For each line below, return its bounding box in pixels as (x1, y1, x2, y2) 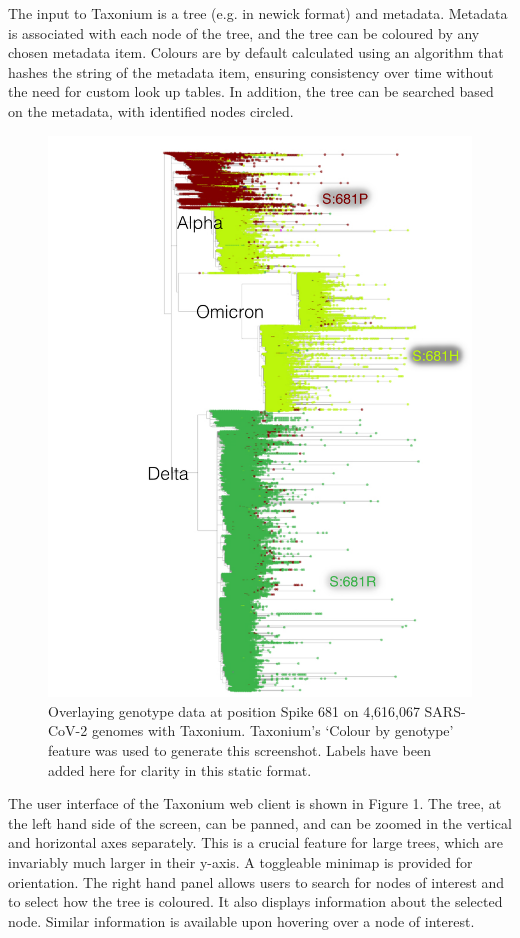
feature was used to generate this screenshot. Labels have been (48, 740, 431, 761)
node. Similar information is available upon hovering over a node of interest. (8, 910, 475, 931)
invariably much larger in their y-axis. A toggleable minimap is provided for (8, 851, 473, 872)
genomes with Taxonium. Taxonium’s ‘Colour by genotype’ (91, 720, 454, 741)
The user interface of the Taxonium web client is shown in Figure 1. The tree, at (8, 793, 502, 814)
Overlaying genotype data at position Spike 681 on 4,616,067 (48, 700, 420, 721)
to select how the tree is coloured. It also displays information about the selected (8, 891, 503, 912)
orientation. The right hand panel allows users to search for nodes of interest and (8, 871, 505, 892)
